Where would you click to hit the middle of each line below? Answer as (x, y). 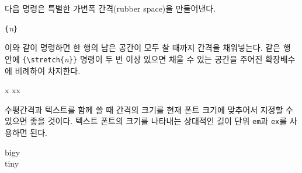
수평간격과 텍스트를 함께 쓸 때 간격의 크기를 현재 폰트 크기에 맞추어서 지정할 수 (149, 109)
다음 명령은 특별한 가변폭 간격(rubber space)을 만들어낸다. (110, 8)
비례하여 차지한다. (48, 70)
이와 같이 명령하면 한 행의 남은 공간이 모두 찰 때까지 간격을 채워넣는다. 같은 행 (148, 47)
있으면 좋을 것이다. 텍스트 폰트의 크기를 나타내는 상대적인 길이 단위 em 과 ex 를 (146, 121)
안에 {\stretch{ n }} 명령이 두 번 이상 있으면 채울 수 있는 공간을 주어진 (134, 59)
